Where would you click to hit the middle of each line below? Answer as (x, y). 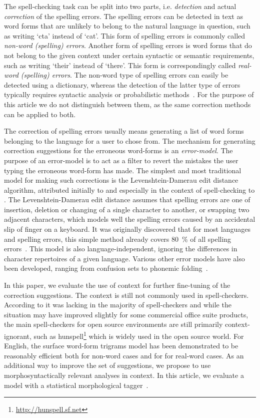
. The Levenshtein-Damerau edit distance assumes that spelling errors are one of (127, 199)
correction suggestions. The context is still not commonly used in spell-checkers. (126, 295)
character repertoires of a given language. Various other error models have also (124, 258)
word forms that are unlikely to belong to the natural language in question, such (127, 26)
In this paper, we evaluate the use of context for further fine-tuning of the (117, 285)
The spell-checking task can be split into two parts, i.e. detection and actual (120, 6)
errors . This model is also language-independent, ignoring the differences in (121, 249)
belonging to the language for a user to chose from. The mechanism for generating (130, 140)
